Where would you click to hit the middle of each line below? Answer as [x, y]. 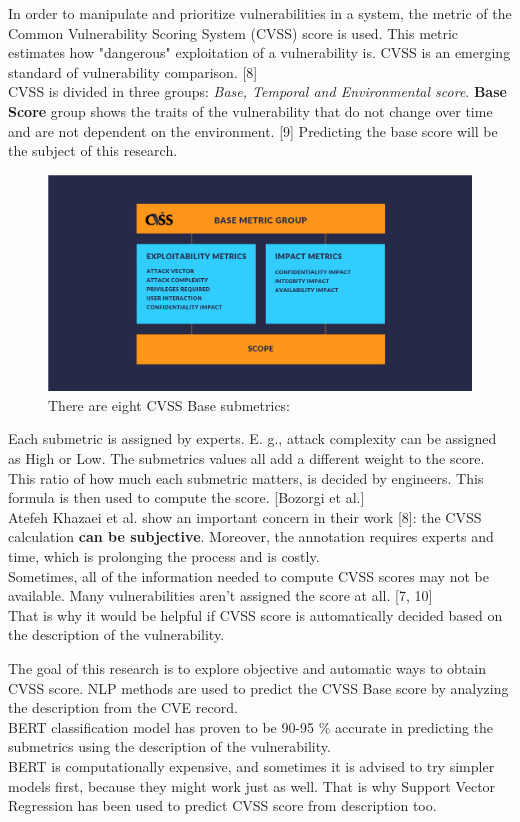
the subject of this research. [93, 150]
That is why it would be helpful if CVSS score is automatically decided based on [255, 614]
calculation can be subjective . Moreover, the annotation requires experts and [251, 536]
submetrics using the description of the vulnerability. [169, 746]
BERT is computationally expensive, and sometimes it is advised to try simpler [251, 765]
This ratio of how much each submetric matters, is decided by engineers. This [246, 477]
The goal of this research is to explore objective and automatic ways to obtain [247, 668]
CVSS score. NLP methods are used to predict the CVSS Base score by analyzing [258, 687]
